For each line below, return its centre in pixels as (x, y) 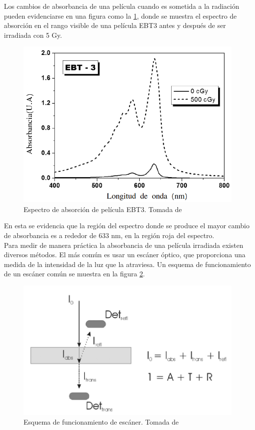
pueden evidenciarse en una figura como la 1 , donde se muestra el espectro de (120, 15)
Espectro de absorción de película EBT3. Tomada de (103, 209)
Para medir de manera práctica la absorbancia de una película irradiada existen (124, 245)
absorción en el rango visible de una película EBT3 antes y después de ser (115, 25)
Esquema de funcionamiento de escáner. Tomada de (101, 421)
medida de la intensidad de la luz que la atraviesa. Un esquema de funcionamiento (127, 264)
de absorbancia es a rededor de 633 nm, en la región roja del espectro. (109, 235)
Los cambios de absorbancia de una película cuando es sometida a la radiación (122, 6)
